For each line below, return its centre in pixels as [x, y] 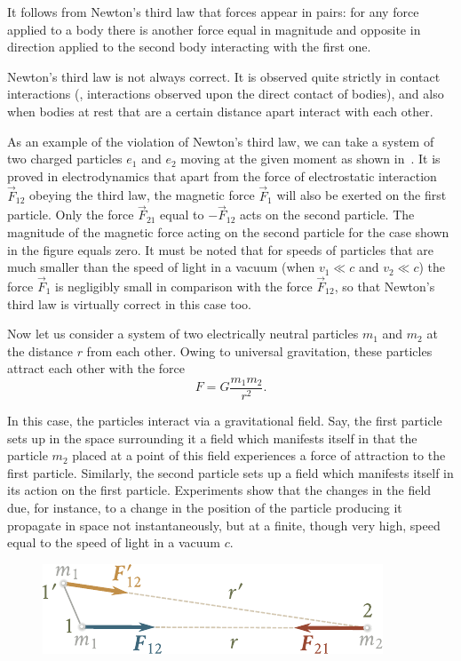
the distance [40, 350]
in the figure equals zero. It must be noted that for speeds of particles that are [221, 249]
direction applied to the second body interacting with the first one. [189, 47]
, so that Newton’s [385, 286]
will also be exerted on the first [362, 195]
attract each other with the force [96, 368]
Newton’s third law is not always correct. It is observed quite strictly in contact [224, 76]
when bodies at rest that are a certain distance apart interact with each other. [220, 111]
